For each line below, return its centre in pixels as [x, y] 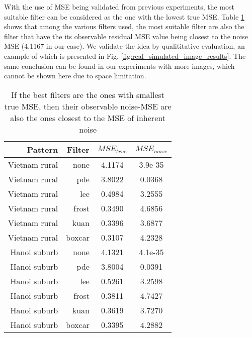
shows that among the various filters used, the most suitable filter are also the [124, 26]
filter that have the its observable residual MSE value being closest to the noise [126, 36]
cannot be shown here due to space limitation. [75, 76]
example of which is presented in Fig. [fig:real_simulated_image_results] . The [125, 55]
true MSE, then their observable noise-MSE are [88, 106]
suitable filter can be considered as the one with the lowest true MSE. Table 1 [124, 16]
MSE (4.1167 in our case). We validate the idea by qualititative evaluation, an [124, 46]
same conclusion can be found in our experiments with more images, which [119, 66]
